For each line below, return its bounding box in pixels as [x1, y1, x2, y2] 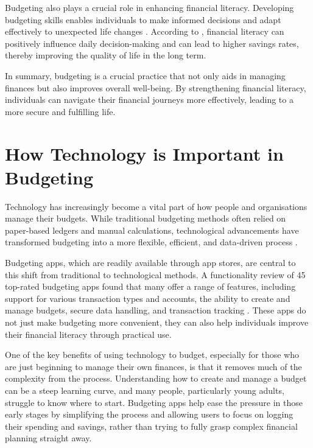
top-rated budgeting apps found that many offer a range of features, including [5, 280, 296, 293]
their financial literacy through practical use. [5, 327, 172, 340]
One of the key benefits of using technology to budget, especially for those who [5, 348, 299, 361]
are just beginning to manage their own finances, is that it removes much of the [5, 360, 302, 373]
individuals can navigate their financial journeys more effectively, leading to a [5, 93, 294, 106]
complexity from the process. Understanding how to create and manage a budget [5, 372, 307, 385]
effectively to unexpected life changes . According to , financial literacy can [5, 25, 284, 38]
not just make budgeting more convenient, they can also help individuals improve [5, 316, 309, 328]
